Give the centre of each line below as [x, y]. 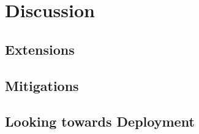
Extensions [40, 49]
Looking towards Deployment [100, 121]
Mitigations [42, 85]
